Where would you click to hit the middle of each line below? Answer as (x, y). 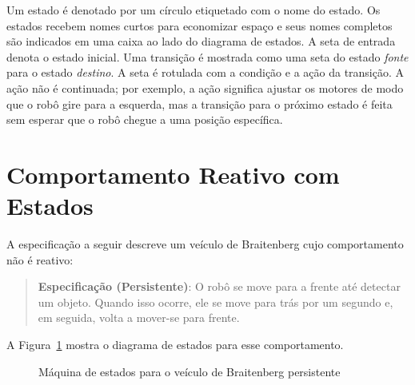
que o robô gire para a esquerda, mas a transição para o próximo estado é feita (200, 103)
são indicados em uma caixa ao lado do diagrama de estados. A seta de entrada (201, 41)
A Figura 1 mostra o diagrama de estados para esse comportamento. (175, 345)
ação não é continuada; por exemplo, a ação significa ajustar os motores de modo (205, 87)
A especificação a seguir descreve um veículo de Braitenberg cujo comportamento (205, 244)
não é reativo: (40, 259)
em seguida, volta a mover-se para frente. (139, 318)
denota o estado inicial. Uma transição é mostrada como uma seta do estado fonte (207, 56)
